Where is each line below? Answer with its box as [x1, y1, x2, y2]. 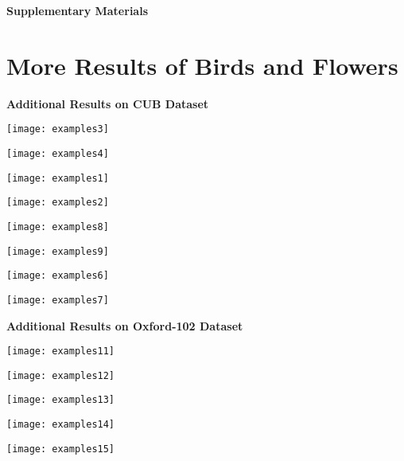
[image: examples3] [6, 123, 109, 135]
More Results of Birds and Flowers [6, 49, 398, 81]
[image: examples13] [6, 394, 115, 406]
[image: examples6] [6, 270, 109, 282]
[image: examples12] [6, 369, 115, 381]
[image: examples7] [6, 294, 109, 306]
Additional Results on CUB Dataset [6, 95, 209, 111]
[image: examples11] [6, 346, 115, 357]
